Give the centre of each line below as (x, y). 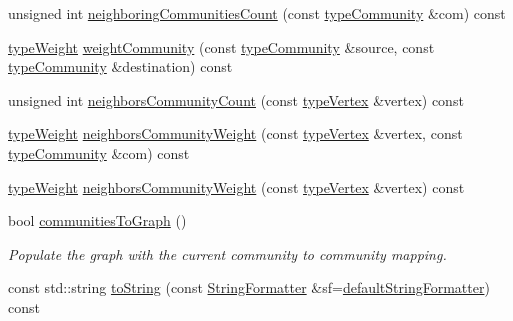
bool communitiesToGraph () (97, 220)
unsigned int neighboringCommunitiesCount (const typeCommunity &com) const (257, 13)
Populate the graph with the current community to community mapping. (227, 253)
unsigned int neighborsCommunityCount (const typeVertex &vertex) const (236, 99)
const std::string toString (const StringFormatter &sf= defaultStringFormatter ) (249, 287)
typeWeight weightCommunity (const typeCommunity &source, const (221, 46)
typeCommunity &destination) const (120, 66)
